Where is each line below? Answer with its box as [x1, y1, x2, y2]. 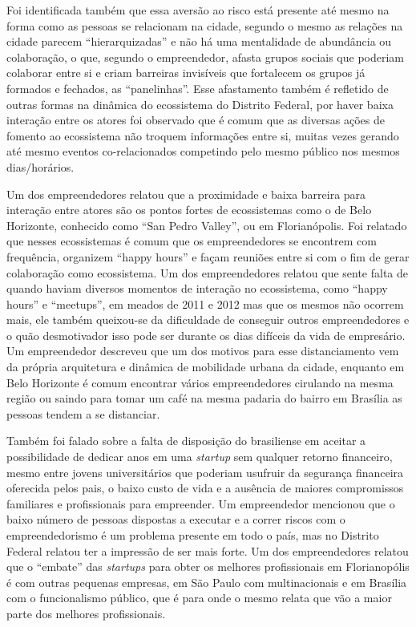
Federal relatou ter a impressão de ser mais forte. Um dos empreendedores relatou [6, 542, 409, 559]
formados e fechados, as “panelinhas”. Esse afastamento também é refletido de [6, 79, 389, 96]
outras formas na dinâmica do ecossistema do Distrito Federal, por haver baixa [6, 95, 394, 112]
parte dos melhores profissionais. [6, 605, 166, 621]
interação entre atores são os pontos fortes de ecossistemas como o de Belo [6, 201, 372, 218]
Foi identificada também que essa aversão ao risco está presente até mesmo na [6, 2, 390, 18]
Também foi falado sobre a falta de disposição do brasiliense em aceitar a [6, 432, 366, 449]
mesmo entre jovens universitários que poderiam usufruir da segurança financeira [6, 463, 404, 480]
